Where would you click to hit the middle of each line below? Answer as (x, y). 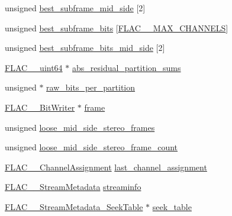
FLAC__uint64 (34, 67)
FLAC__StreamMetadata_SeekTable (74, 206)
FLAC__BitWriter (40, 107)
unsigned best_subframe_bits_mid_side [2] (85, 48)
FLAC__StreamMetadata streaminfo (73, 187)
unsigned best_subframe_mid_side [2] (75, 8)
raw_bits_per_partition (91, 87)
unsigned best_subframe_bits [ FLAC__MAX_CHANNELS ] (117, 28)
